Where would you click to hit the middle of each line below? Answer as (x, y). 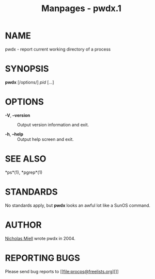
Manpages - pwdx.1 (81, 8)
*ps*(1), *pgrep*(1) (24, 172)
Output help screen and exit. (46, 139)
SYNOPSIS (27, 69)
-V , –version (18, 115)
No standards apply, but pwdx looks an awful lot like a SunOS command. (78, 205)
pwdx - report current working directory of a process (58, 49)
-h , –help (14, 134)
